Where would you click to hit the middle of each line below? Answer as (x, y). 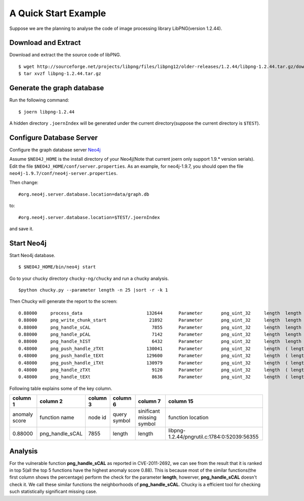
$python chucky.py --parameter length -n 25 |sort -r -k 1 (93, 290)
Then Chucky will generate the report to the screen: (63, 301)
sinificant (149, 411)
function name (57, 417)
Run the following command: (39, 100)
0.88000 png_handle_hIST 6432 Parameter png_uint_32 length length (160, 342)
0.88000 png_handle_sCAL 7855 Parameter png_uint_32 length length (160, 327)
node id (97, 417)
